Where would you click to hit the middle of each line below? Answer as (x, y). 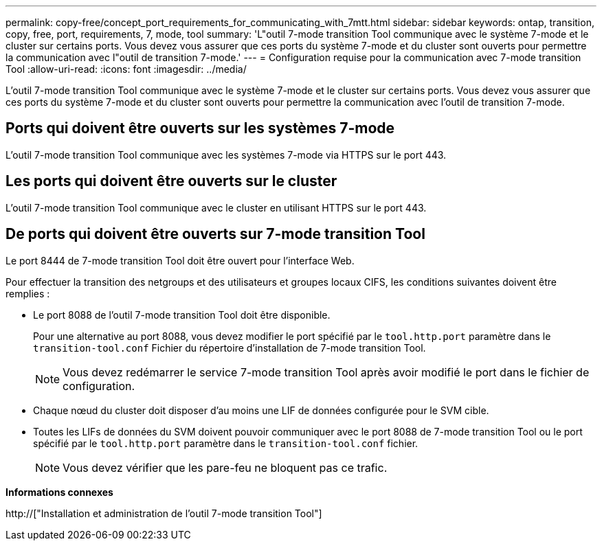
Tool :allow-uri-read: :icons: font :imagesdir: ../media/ (126, 69)
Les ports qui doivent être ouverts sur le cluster (171, 181)
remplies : (28, 293)
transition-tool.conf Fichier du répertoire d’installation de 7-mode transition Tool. (230, 348)
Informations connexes (59, 492)
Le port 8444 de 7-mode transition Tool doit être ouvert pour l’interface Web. (180, 260)
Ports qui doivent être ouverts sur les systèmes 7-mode (200, 128)
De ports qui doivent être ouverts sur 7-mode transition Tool (215, 234)
